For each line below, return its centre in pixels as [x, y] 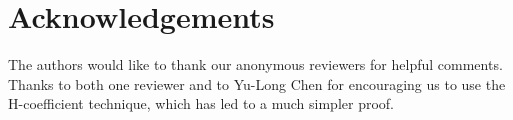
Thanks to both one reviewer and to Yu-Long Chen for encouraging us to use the [257, 83]
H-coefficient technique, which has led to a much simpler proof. [201, 103]
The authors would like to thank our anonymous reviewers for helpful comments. [255, 64]
